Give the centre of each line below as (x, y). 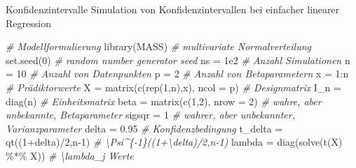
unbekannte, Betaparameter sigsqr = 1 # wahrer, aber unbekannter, (150, 115)
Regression (28, 23)
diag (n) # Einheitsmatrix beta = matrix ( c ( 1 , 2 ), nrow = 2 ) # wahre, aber (164, 101)
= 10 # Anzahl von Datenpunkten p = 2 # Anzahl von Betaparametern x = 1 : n (177, 74)
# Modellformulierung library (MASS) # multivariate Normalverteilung (159, 46)
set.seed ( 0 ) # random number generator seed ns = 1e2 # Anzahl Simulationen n (178, 60)
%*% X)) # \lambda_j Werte (70, 155)
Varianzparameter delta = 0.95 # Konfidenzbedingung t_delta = (144, 128)
